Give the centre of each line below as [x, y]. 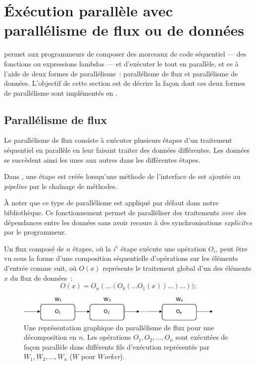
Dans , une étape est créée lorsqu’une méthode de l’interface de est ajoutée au [122, 176]
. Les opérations [107, 337]
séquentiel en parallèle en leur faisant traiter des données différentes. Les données [127, 150]
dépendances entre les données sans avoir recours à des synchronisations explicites [128, 222]
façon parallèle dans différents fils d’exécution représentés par [117, 346]
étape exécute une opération [163, 248]
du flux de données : [41, 277]
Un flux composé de [34, 248]
